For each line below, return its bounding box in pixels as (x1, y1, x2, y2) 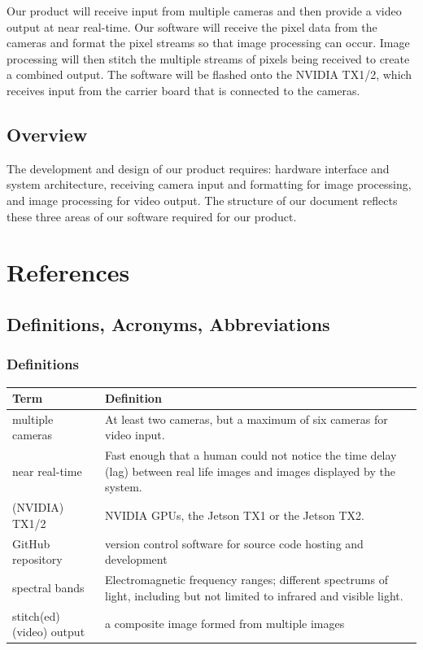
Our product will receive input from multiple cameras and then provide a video (7, 2, 402, 19)
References (7, 255, 130, 289)
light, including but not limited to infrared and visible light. (105, 587, 403, 604)
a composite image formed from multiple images (105, 615, 345, 632)
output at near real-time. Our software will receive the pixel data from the (7, 18, 377, 35)
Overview (7, 121, 88, 146)
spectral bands (12, 579, 85, 595)
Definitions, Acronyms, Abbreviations (7, 311, 330, 336)
